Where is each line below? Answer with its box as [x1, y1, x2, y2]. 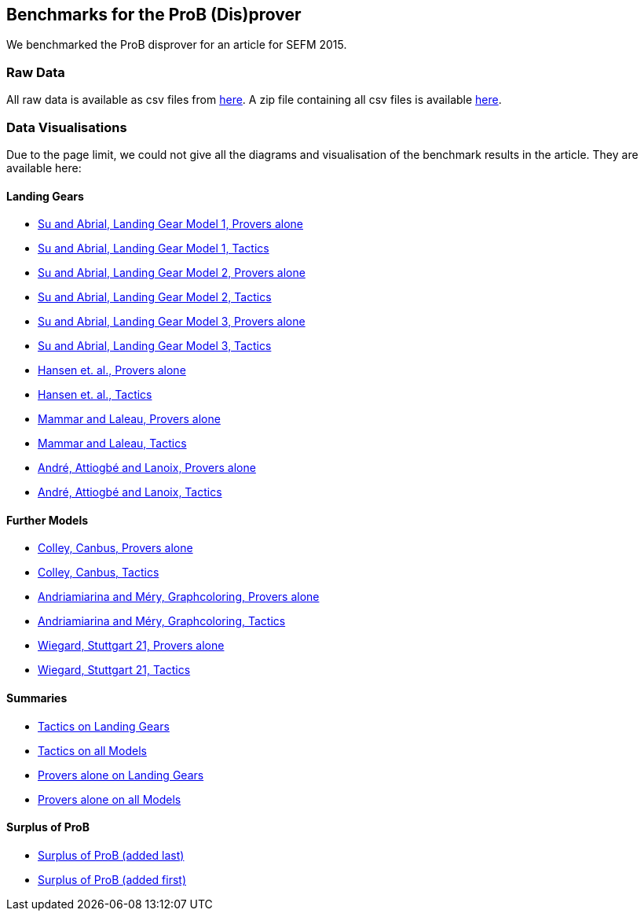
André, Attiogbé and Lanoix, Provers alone [38, 461, 256, 475]
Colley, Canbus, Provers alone [38, 541, 193, 555]
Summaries [6, 691, 68, 705]
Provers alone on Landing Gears [38, 768, 204, 782]
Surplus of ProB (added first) [38, 872, 187, 886]
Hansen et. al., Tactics [38, 388, 152, 402]
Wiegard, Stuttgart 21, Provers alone [38, 639, 225, 653]
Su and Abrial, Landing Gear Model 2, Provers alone [38, 266, 306, 280]
